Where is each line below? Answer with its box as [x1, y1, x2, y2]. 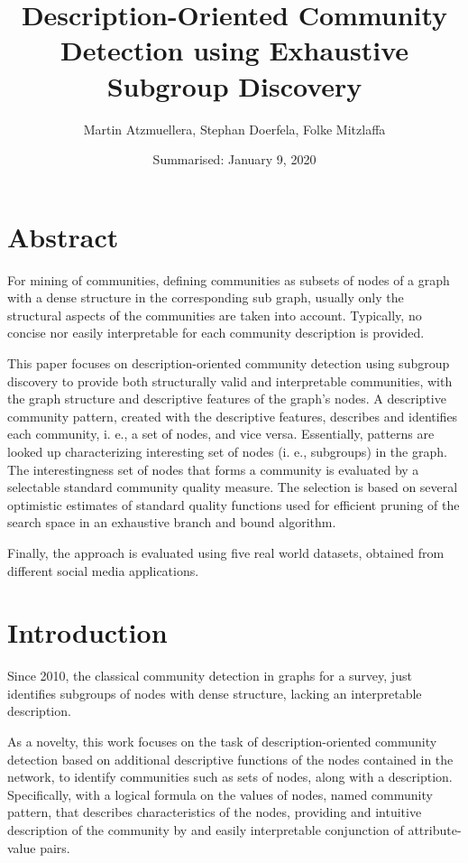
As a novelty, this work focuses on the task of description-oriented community [7, 732, 437, 751]
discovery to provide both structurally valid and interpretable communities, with [7, 371, 453, 390]
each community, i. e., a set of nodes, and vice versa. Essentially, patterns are [7, 424, 435, 443]
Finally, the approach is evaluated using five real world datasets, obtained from [7, 543, 445, 561]
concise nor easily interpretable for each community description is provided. [7, 323, 425, 342]
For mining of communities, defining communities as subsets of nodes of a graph [7, 270, 450, 289]
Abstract [7, 218, 119, 255]
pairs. [40, 838, 70, 857]
